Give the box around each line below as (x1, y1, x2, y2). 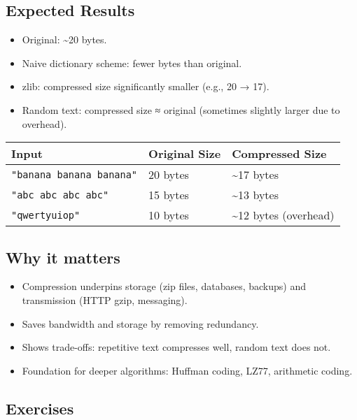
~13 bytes (232, 187, 279, 203)
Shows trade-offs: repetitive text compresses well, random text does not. (22, 340, 331, 354)
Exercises (6, 397, 74, 419)
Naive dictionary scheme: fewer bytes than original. (22, 55, 242, 70)
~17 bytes (232, 166, 279, 183)
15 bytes (148, 187, 189, 203)
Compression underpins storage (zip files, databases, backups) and (22, 279, 306, 294)
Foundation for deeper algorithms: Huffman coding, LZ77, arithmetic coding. (22, 363, 353, 377)
